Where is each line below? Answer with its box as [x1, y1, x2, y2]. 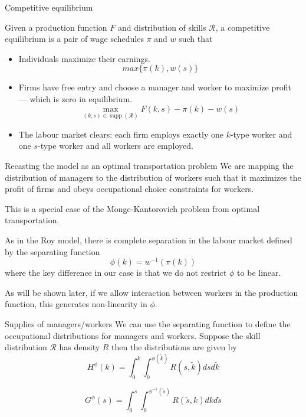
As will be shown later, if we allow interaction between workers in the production [5, 286, 298, 298]
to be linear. [237, 266, 281, 279]
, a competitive [215, 21, 270, 33]
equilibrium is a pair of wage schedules [5, 32, 144, 45]
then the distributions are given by [111, 341, 237, 353]
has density [59, 341, 100, 353]
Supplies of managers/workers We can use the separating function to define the [5, 317, 291, 330]
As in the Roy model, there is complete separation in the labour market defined [5, 233, 292, 246]
